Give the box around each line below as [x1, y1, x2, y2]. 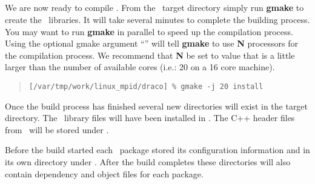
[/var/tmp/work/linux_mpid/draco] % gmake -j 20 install [28, 82, 264, 91]
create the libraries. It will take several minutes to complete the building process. [5, 13, 310, 25]
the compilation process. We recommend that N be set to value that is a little [5, 48, 295, 61]
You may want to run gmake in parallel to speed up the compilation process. [5, 25, 293, 38]
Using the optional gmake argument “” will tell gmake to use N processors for [5, 37, 299, 50]
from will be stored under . [5, 123, 109, 136]
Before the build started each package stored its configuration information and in [5, 143, 310, 156]
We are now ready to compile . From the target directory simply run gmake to [5, 1, 304, 14]
